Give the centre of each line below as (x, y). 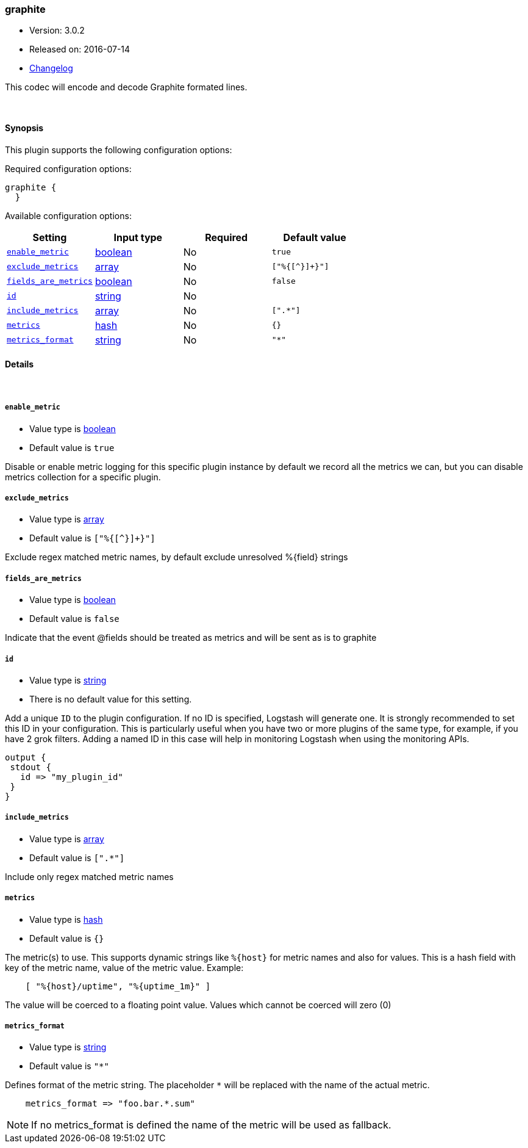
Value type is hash (66, 919)
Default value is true (72, 447)
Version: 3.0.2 (57, 31)
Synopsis (24, 128)
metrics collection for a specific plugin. (83, 477)
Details (20, 364)
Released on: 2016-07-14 (80, 49)
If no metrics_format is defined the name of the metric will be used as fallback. (211, 1125)
